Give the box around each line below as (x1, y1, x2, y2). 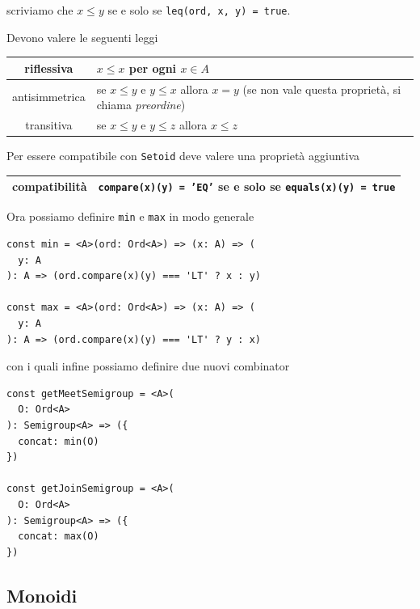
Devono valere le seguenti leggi (6, 28, 158, 45)
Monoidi (6, 582, 78, 607)
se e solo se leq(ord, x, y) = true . (107, 2, 291, 18)
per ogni (128, 59, 177, 76)
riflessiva (24, 59, 73, 76)
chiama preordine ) (96, 96, 186, 113)
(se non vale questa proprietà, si (242, 80, 401, 97)
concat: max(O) (18, 531, 99, 543)
